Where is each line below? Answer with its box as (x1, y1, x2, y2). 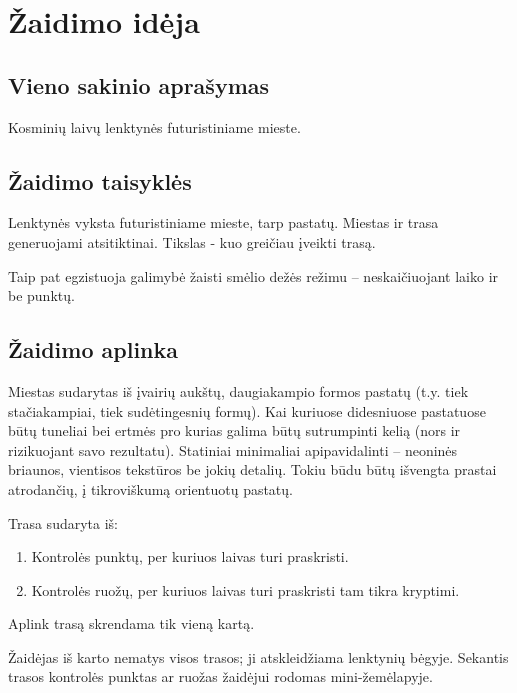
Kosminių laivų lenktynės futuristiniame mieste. (8, 116, 301, 137)
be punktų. (8, 285, 75, 306)
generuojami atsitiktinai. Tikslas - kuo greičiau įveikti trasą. (8, 231, 376, 252)
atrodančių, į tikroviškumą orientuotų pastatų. (8, 478, 293, 499)
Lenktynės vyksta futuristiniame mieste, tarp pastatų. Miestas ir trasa (8, 212, 439, 233)
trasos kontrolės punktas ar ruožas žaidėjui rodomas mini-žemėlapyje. (8, 666, 433, 687)
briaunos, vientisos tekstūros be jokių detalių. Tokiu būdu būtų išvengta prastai (8, 459, 497, 480)
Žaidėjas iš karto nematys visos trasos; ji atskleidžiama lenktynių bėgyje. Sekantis (8, 646, 509, 667)
